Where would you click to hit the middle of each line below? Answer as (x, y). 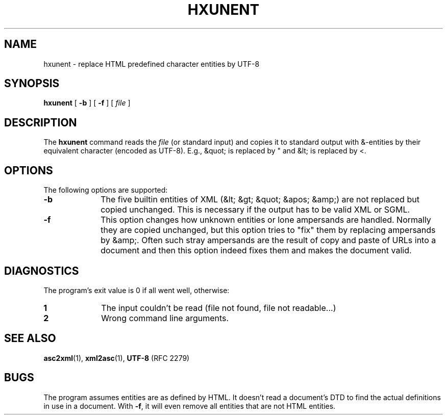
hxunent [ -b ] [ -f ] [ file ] (87, 103)
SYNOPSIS (32, 84)
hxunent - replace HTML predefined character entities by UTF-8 (152, 64)
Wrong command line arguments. (165, 318)
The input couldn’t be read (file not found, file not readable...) (219, 308)
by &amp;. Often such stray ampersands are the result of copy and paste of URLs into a (268, 240)
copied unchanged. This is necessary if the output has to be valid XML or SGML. (255, 210)
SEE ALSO (30, 338)
